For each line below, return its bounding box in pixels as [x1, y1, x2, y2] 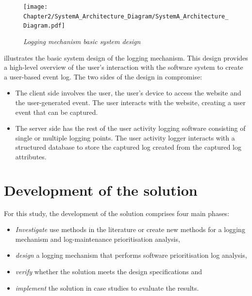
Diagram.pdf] [23, 22, 65, 30]
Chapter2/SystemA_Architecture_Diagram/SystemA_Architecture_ [23, 13, 229, 20]
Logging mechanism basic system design [23, 36, 141, 46]
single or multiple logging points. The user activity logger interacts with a [15, 132, 235, 142]
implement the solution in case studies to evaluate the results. [15, 282, 199, 293]
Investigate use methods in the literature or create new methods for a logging [15, 224, 245, 234]
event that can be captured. [15, 107, 98, 117]
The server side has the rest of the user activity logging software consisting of [15, 123, 246, 133]
